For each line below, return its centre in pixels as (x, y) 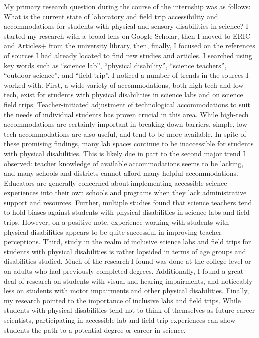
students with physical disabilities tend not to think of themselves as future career (129, 310)
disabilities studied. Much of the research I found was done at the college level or (128, 261)
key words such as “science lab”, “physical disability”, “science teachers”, (115, 65)
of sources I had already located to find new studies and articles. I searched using (128, 55)
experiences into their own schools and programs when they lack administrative (125, 192)
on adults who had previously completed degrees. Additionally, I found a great (124, 271)
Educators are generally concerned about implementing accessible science (116, 182)
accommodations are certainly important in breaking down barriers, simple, (119, 124)
